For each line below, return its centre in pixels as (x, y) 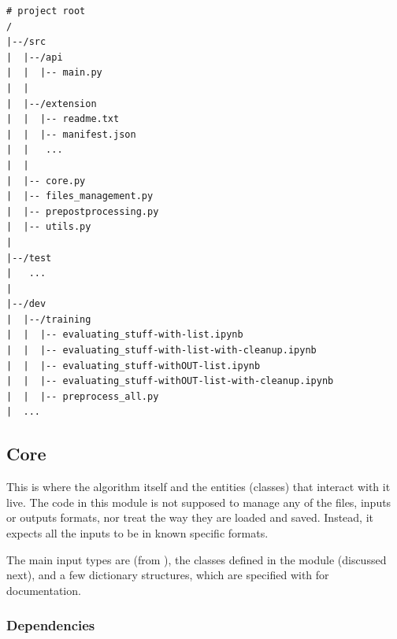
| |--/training (49, 319)
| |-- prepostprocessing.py (83, 211)
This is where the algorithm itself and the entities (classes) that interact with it (198, 487)
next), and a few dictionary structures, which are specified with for (168, 575)
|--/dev (26, 304)
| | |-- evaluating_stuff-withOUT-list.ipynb (134, 366)
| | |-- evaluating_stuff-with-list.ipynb (125, 335)
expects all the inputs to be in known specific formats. (137, 533)
